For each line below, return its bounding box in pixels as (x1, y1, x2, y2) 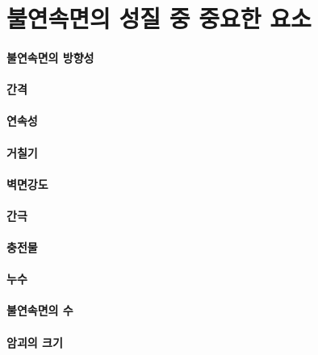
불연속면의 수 (6, 302, 73, 319)
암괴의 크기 (6, 333, 63, 350)
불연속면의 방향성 (6, 48, 94, 65)
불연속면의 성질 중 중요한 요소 (6, 2, 312, 35)
